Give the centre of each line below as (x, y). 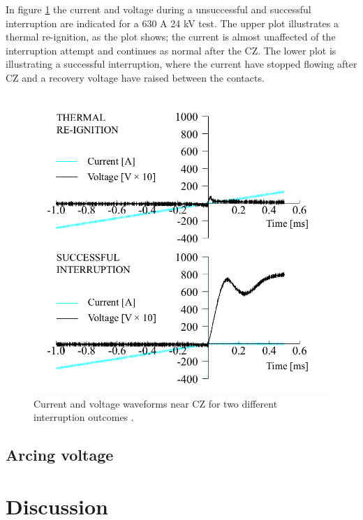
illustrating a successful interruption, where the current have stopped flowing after (181, 64)
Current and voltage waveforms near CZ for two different (156, 403)
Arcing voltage (60, 455)
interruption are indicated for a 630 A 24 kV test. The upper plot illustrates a (172, 23)
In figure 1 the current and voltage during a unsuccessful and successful (158, 9)
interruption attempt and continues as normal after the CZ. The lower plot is (171, 50)
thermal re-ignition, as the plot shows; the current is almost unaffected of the (171, 37)
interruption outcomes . (84, 417)
